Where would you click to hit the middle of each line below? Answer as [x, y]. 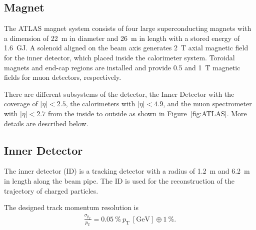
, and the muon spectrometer [207, 104]
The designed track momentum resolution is [71, 207]
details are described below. [46, 123]
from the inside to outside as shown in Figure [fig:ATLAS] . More [147, 113]
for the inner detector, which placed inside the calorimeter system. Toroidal [119, 57]
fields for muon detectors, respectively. [63, 77]
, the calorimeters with [100, 104]
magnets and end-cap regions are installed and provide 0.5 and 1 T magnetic [122, 67]
